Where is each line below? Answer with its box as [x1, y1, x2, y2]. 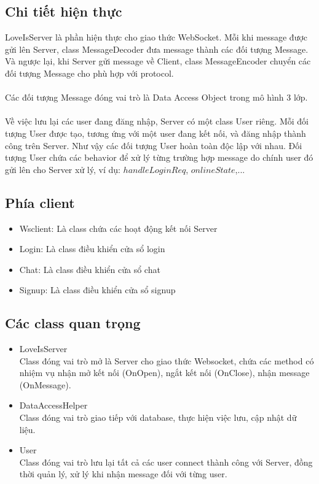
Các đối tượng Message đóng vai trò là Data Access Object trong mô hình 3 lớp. [5, 91, 308, 104]
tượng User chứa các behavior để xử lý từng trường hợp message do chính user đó [5, 151, 313, 164]
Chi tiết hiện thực [5, 2, 122, 21]
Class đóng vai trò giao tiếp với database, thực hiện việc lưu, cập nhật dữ [19, 411, 297, 424]
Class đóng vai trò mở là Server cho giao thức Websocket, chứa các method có [19, 354, 314, 367]
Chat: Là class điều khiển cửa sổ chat [19, 263, 160, 275]
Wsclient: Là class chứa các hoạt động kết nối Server [19, 221, 218, 234]
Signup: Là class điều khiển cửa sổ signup [19, 283, 176, 296]
